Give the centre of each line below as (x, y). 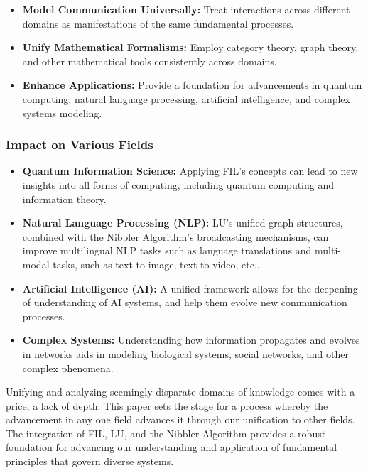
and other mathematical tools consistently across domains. (150, 61)
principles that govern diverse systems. (90, 461)
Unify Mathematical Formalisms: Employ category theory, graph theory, (190, 47)
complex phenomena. (68, 368)
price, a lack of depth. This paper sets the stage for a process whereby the (167, 405)
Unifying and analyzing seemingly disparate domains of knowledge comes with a (180, 392)
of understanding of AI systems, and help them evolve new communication (185, 302)
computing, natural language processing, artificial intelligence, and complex (186, 98)
